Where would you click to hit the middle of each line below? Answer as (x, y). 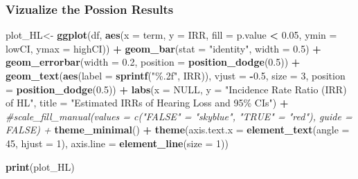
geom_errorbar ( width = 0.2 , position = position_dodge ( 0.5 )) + (153, 62)
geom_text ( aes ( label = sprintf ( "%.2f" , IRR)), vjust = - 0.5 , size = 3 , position (176, 75)
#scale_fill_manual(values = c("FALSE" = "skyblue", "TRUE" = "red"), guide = (179, 116)
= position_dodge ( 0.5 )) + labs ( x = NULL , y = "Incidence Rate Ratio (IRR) (176, 89)
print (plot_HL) (40, 166)
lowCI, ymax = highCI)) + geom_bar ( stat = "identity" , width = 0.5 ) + (163, 48)
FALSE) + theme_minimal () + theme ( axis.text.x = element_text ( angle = (178, 130)
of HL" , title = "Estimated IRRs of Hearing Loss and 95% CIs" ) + (147, 103)
